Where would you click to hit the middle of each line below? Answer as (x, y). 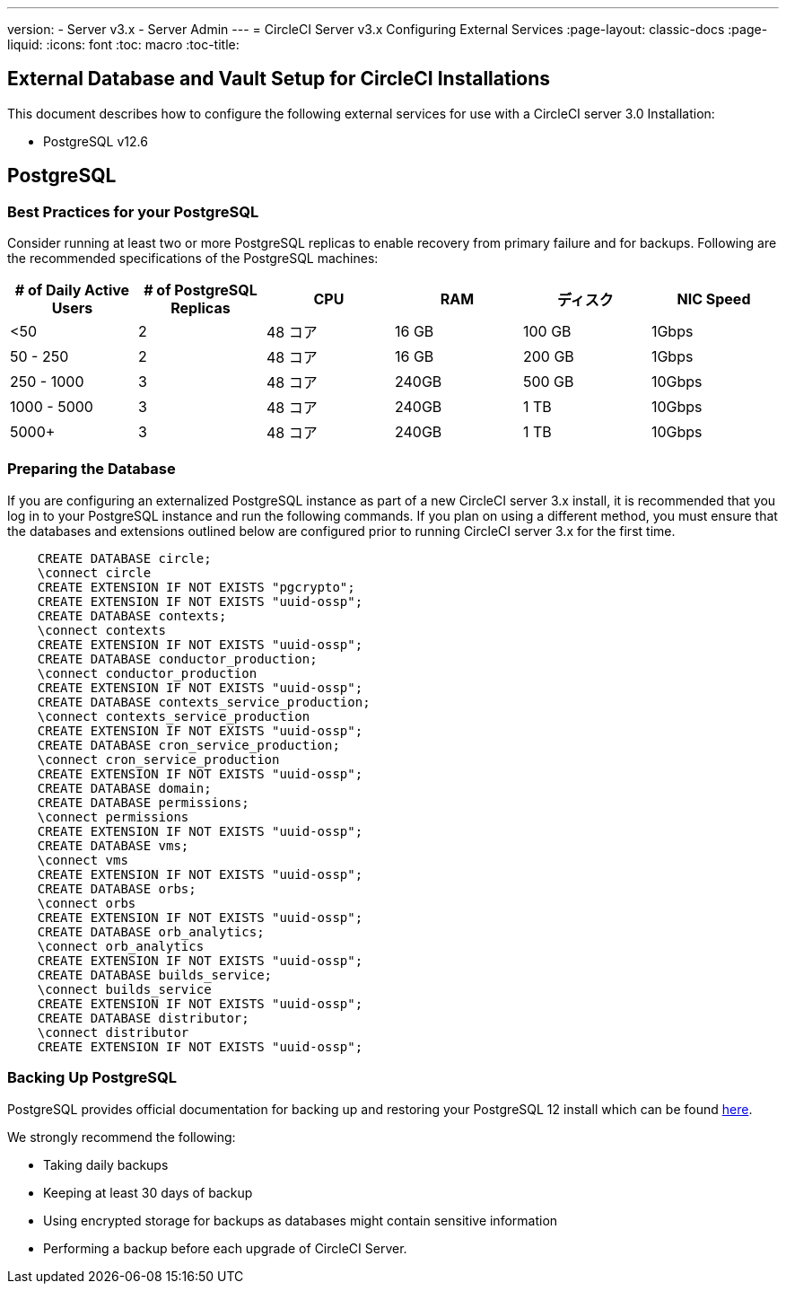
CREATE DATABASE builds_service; (155, 975)
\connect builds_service (124, 989)
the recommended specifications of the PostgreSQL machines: (193, 259)
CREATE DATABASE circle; (124, 558)
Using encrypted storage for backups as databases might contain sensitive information (301, 1220)
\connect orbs (87, 903)
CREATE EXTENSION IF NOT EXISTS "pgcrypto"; (196, 587)
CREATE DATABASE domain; (124, 788)
